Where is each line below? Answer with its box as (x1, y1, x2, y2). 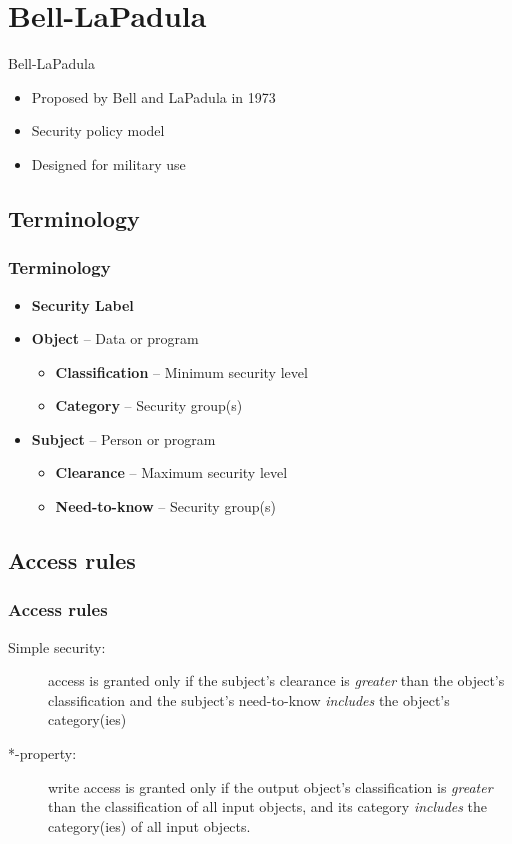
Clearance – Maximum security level (55, 462, 288, 483)
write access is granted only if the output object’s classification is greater (48, 776, 493, 797)
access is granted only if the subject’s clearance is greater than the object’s (48, 670, 505, 691)
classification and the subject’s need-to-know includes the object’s (48, 689, 450, 710)
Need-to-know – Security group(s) (55, 496, 276, 517)
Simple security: (8, 636, 106, 657)
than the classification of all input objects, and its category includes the (48, 796, 488, 817)
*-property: (8, 743, 77, 764)
